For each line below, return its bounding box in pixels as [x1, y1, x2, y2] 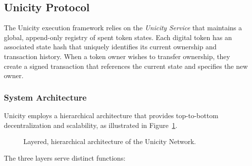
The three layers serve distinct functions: [4, 152, 126, 163]
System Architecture [4, 91, 87, 103]
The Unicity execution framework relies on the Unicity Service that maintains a [4, 22, 242, 33]
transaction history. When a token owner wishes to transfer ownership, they [4, 51, 230, 61]
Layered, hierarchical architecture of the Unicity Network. [23, 136, 196, 146]
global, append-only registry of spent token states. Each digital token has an [4, 32, 232, 42]
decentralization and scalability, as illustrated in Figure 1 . [4, 120, 177, 130]
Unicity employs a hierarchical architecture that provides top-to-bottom [4, 110, 218, 120]
